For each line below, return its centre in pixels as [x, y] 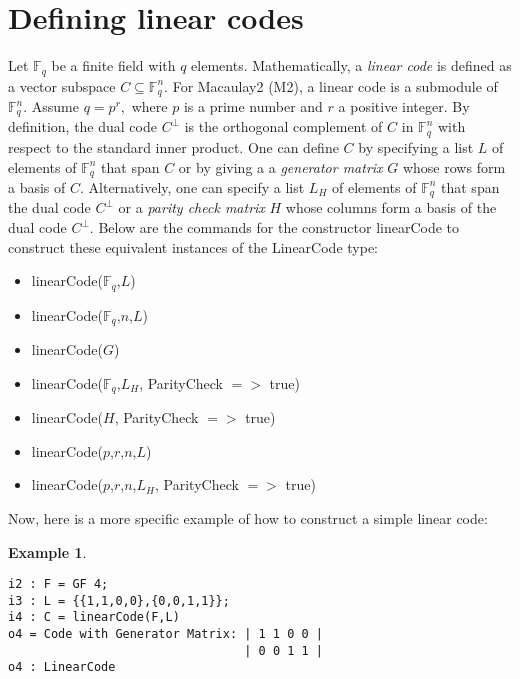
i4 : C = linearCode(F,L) [94, 617]
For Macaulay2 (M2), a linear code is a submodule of [335, 85]
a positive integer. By [404, 106]
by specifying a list [416, 146]
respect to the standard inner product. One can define [173, 146]
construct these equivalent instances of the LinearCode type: [193, 246]
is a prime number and [253, 106]
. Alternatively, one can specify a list [192, 186]
